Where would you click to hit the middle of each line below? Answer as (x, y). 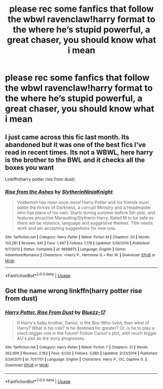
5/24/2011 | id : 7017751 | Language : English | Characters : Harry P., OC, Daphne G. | (76, 359)
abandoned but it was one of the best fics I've (76, 145)
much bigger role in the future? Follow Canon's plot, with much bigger (87, 333)
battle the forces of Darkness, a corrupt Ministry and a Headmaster (84, 207)
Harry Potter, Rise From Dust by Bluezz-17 (55, 312)
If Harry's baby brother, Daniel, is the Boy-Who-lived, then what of (83, 323)
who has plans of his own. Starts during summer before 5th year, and (86, 213)
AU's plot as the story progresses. (51, 338)
